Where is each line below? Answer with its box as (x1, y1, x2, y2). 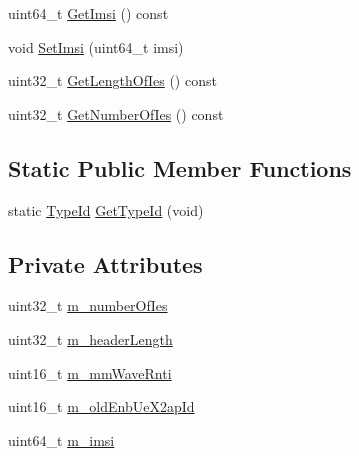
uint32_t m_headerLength (8, 328, 173, 349)
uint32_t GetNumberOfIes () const (8, 103, 224, 124)
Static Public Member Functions (8, 152, 352, 183)
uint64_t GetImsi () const (8, 3, 169, 23)
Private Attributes (8, 248, 203, 279)
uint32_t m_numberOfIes (8, 295, 168, 316)
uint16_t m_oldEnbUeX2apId (8, 396, 195, 417)
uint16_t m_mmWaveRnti (8, 362, 172, 383)
